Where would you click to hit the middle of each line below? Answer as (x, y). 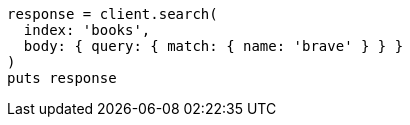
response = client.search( (112, 14)
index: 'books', (87, 30)
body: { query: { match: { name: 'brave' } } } (213, 46)
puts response (62, 78)
